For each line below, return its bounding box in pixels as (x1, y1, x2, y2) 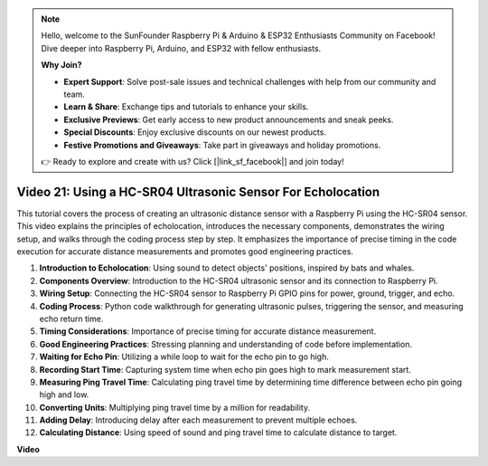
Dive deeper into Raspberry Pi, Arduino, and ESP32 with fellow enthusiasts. (41, 43, 322, 53)
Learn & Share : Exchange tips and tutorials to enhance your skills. (63, 101, 309, 112)
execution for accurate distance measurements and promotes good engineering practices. (16, 245, 354, 257)
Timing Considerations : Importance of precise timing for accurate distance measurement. (39, 326, 377, 337)
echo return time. (39, 313, 104, 324)
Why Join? (41, 60, 82, 71)
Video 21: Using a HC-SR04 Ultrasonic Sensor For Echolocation (16, 184, 380, 199)
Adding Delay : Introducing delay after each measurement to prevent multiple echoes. (39, 414, 358, 425)
